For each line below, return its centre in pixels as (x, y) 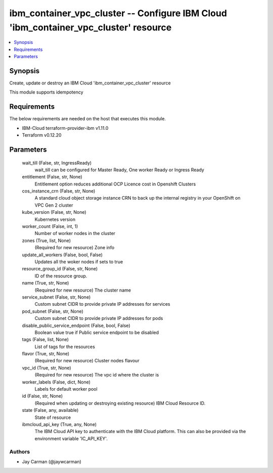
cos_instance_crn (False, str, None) (59, 191)
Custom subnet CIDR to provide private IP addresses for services (102, 304)
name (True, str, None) (45, 283)
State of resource (53, 417)
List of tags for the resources (65, 347)
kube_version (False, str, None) (54, 212)
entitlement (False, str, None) (52, 177)
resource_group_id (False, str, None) (60, 269)
